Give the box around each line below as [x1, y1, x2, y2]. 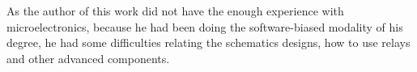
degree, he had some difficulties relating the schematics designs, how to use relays [6, 34, 411, 51]
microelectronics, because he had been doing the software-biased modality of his [6, 18, 403, 35]
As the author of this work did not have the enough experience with [6, 2, 344, 19]
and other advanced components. [6, 49, 170, 66]
